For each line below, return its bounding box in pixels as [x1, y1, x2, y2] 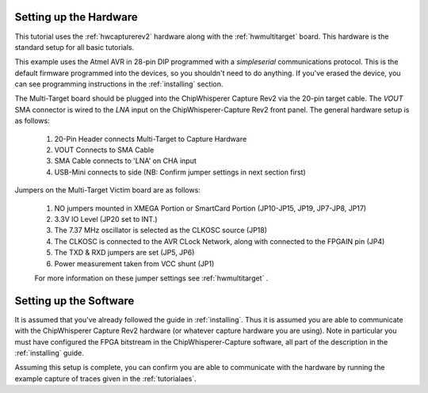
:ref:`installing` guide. [14, 349, 85, 358]
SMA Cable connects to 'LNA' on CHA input [54, 156, 197, 166]
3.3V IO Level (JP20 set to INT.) [54, 214, 158, 223]
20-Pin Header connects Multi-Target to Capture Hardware [54, 134, 247, 143]
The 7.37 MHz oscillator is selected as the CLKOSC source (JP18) [54, 226, 268, 235]
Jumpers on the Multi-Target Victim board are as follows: [14, 185, 201, 195]
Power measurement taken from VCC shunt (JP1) [54, 258, 215, 269]
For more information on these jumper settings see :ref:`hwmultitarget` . [34, 273, 269, 283]
